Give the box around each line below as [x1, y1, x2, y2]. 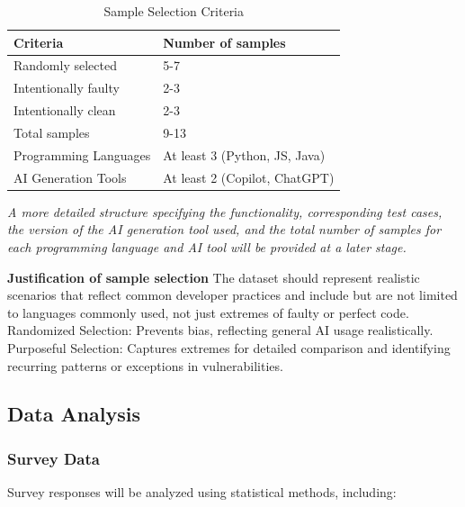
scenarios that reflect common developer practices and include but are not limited [7, 285, 458, 304]
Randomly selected [13, 56, 117, 75]
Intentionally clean [13, 101, 116, 120]
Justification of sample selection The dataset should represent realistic [7, 267, 420, 286]
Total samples [13, 122, 90, 141]
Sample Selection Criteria [103, 2, 245, 20]
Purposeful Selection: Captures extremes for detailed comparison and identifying [7, 338, 451, 357]
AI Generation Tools [13, 167, 127, 186]
